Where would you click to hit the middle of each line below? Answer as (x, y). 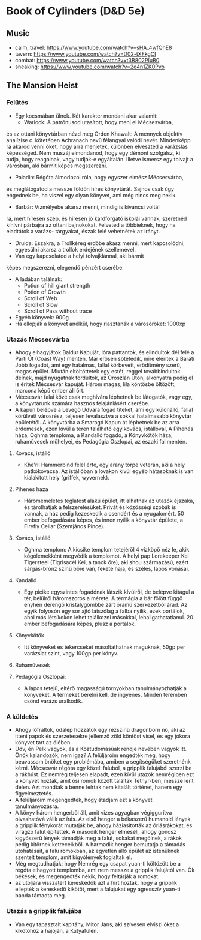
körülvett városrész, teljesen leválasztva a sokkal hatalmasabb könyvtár (103, 416)
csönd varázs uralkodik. (53, 701)
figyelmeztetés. (34, 794)
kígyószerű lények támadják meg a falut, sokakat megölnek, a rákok (98, 838)
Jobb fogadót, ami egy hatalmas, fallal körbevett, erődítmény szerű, (98, 365)
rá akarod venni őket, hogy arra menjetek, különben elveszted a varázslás (97, 146)
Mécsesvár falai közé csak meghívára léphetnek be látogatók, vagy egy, (104, 397)
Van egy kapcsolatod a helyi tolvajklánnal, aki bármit (79, 256)
